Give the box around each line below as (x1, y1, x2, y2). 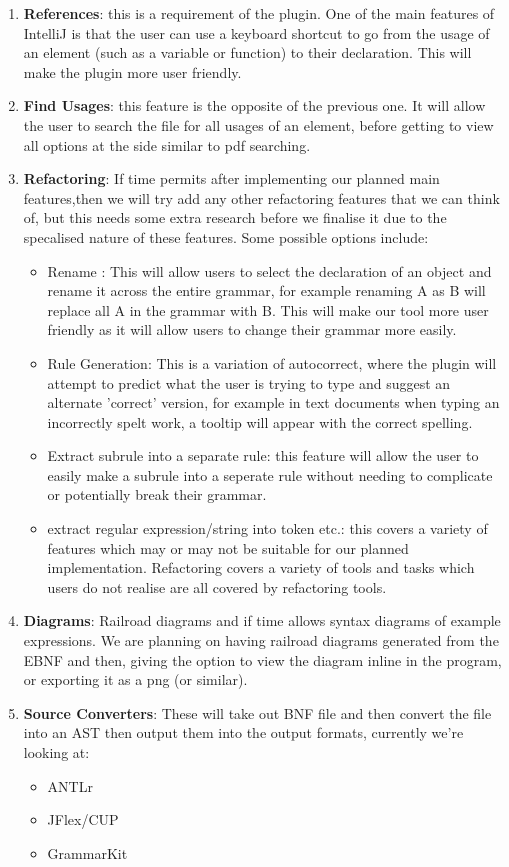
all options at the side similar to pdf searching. (23, 134, 311, 155)
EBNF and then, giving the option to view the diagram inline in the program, (23, 649, 502, 670)
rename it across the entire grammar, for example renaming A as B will (47, 280, 486, 301)
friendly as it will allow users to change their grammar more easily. (47, 319, 457, 340)
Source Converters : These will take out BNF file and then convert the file (23, 702, 492, 723)
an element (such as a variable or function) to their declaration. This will (23, 42, 472, 63)
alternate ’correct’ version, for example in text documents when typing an (47, 392, 500, 413)
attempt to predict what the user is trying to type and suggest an (47, 372, 451, 393)
